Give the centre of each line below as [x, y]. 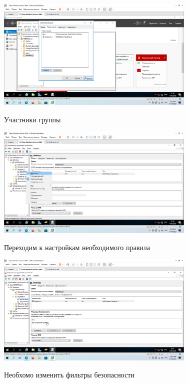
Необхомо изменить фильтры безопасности [69, 375]
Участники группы [32, 119]
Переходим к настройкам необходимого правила [77, 247]
